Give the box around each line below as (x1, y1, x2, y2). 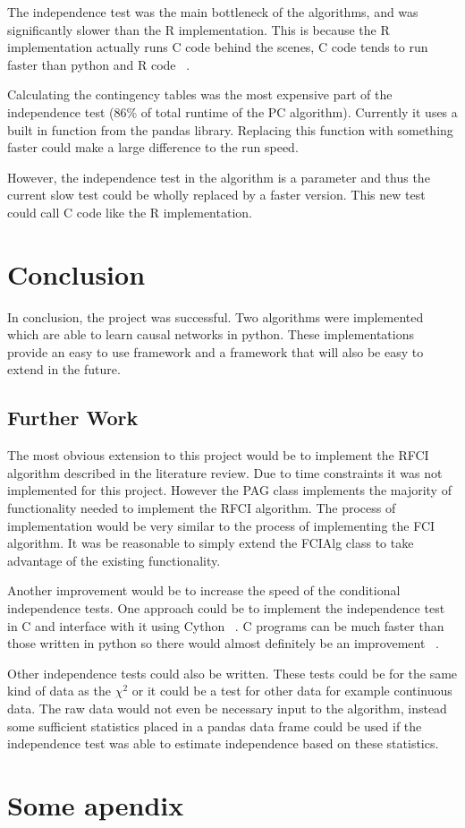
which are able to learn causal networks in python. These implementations (7, 325, 415, 344)
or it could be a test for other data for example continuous (131, 681, 452, 700)
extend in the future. (7, 360, 121, 379)
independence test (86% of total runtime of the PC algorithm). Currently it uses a (7, 102, 458, 121)
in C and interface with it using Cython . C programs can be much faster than (7, 616, 444, 635)
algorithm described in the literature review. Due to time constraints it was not (7, 463, 443, 482)
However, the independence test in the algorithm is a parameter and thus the (7, 167, 430, 186)
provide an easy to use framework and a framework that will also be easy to (7, 342, 424, 361)
